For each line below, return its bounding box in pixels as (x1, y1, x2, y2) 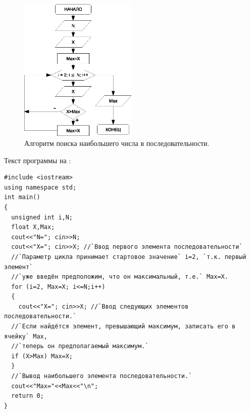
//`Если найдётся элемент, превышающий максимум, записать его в (11, 323, 236, 330)
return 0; (11, 392, 44, 400)
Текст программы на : (4, 155, 71, 165)
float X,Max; (11, 223, 55, 231)
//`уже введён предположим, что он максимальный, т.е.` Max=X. (11, 273, 228, 281)
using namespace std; (4, 183, 77, 191)
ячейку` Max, (4, 332, 47, 340)
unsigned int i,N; (11, 213, 73, 221)
